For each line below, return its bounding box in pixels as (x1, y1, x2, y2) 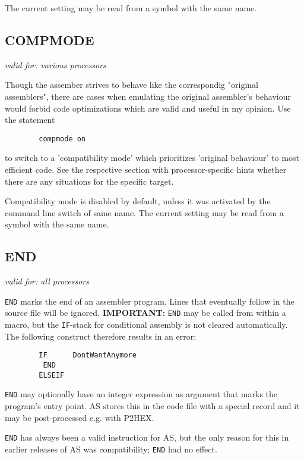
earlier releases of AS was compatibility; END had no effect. (5, 442, 217, 455)
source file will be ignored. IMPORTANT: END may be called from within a (5, 306, 286, 319)
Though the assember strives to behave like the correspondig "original (5, 78, 258, 91)
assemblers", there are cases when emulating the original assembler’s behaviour (5, 90, 292, 102)
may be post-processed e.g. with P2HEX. (5, 411, 154, 423)
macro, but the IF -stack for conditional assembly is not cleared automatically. (5, 318, 288, 331)
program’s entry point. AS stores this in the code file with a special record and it (5, 399, 300, 411)
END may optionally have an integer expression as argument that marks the (5, 388, 278, 400)
